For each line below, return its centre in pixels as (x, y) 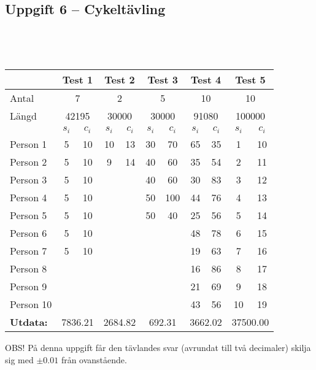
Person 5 (29, 215)
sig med (19, 359)
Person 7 (29, 251)
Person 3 (29, 180)
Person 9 (29, 287)
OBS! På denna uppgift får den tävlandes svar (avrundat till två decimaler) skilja (158, 348)
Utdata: (29, 322)
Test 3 (163, 80)
